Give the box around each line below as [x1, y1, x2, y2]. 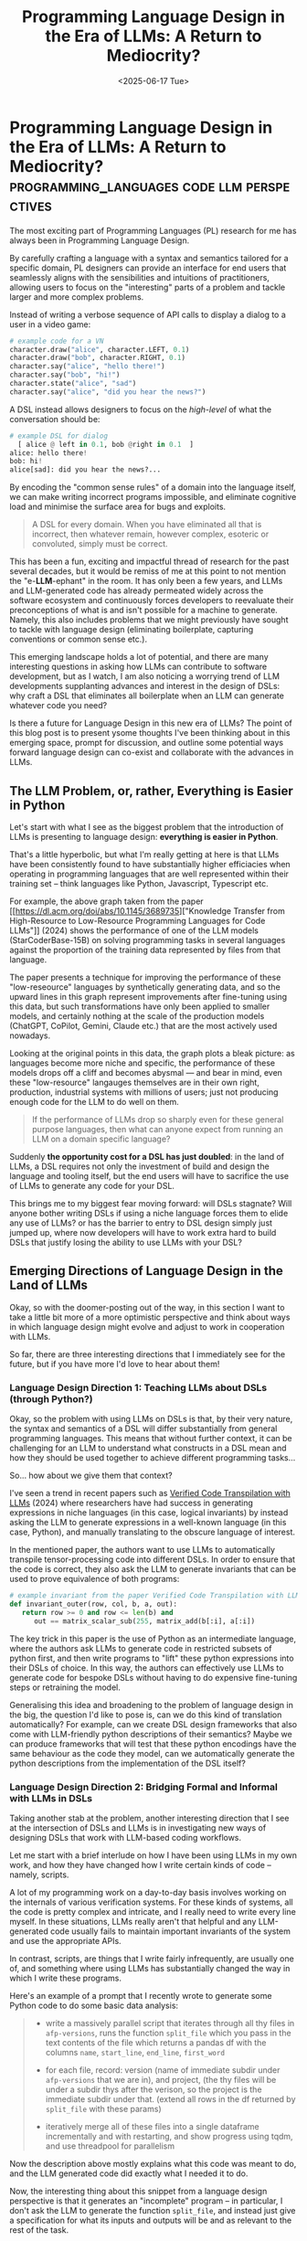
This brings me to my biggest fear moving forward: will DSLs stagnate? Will [9, 1198, 292, 1208]
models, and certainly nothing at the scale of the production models [9, 1011, 265, 1021]
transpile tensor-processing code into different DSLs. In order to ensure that [9, 1554, 295, 1565]
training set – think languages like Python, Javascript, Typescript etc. [9, 878, 270, 888]
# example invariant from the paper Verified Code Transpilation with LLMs [9, 1591, 304, 1600]
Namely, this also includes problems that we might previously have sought [9, 614, 289, 625]
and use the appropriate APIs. [9, 1935, 122, 1946]
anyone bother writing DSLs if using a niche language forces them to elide [9, 1208, 289, 1218]
